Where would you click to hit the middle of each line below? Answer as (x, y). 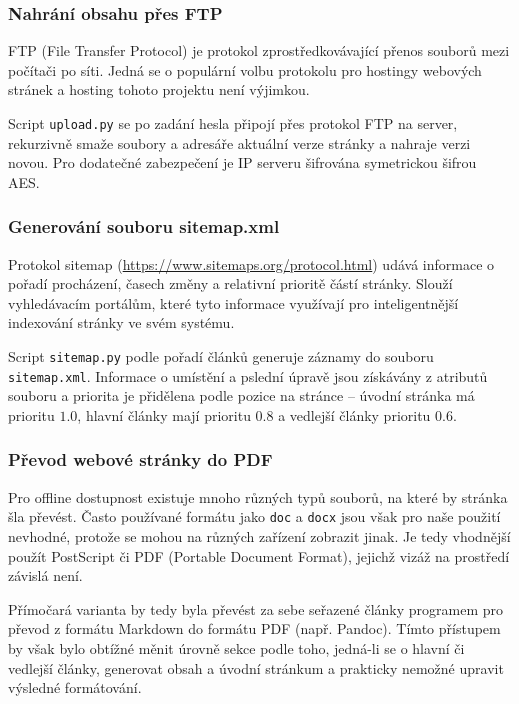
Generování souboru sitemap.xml (144, 226)
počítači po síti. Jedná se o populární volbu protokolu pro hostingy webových (245, 69)
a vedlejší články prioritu (354, 414)
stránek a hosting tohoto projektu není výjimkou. (159, 89)
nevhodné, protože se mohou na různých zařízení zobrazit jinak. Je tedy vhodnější (259, 536)
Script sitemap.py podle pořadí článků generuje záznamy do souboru (221, 356)
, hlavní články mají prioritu (164, 414)
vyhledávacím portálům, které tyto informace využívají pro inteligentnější (233, 302)
